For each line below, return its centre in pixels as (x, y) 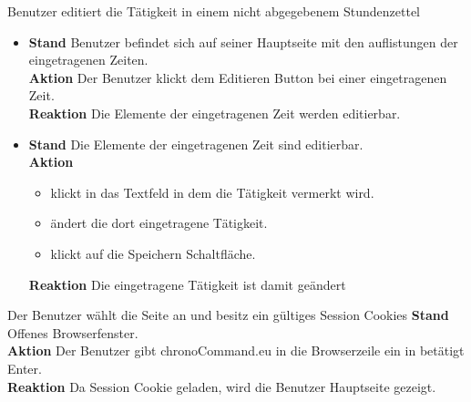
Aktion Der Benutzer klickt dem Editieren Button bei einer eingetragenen (238, 77)
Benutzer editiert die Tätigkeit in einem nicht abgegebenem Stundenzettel (214, 11)
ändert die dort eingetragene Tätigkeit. (159, 223)
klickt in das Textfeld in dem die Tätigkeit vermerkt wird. (212, 192)
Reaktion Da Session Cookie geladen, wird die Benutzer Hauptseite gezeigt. (222, 386)
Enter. (25, 368)
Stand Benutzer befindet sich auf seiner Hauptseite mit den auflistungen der (243, 41)
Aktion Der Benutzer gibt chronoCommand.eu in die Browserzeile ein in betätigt (236, 350)
